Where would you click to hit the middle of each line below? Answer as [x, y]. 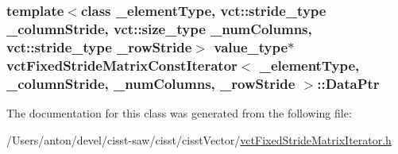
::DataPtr [348, 83]
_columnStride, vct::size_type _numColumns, [159, 28]
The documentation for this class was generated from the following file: [179, 112]
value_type [251, 46]
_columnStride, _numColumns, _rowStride [151, 83]
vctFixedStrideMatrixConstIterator [122, 65]
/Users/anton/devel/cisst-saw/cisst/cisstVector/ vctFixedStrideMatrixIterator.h [199, 139]
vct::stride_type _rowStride [99, 46]
